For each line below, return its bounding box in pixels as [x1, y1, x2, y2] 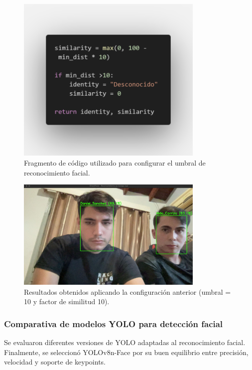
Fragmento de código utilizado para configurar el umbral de [24, 158, 206, 168]
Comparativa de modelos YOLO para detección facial [4, 317, 223, 330]
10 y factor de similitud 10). [24, 296, 110, 307]
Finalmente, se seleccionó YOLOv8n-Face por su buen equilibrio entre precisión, [4, 347, 249, 357]
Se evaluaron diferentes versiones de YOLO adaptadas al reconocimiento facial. [4, 337, 246, 347]
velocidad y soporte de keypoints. [4, 357, 106, 367]
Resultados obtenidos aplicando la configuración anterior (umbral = [24, 286, 231, 297]
